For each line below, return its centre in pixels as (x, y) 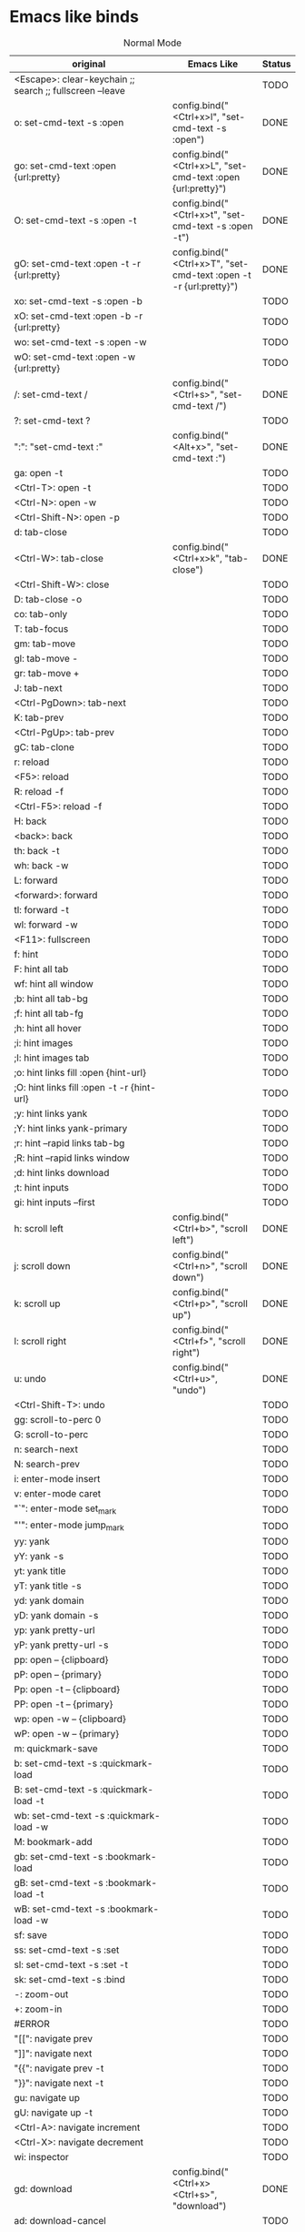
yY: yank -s (39, 1557)
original (89, 64)
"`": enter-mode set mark (65, 1509)
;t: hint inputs (42, 1187)
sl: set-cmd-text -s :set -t (71, 1965)
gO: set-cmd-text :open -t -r (78, 263)
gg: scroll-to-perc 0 (58, 1419)
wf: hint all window (54, 983)
